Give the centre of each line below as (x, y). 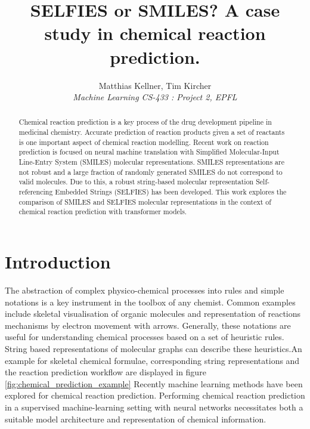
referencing (36, 192)
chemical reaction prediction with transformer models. (103, 212)
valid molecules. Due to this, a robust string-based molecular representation (136, 182)
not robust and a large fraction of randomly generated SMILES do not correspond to (151, 172)
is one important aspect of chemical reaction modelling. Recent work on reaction (144, 142)
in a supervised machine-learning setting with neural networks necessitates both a (154, 407)
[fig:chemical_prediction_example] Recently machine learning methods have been (154, 383)
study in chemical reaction (155, 33)
